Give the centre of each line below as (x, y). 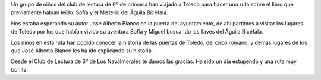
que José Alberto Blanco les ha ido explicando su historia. (82, 51)
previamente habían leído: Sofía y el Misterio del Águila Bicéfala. (90, 12)
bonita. (20, 69)
